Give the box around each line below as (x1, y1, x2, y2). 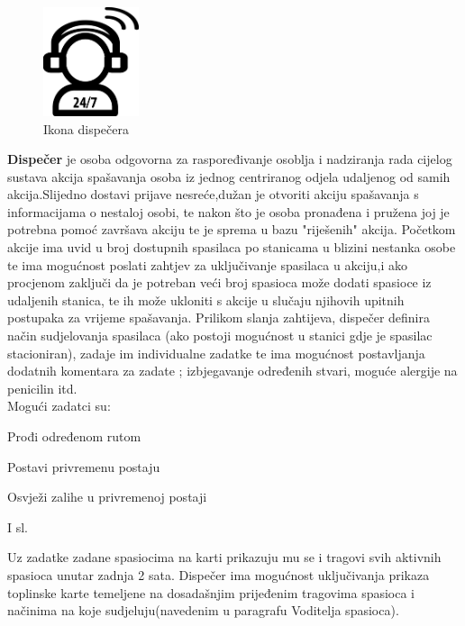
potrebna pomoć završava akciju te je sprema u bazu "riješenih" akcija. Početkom (7, 220, 456, 239)
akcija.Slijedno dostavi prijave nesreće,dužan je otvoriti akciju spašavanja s (7, 185, 419, 204)
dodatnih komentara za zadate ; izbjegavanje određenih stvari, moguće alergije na (7, 361, 458, 380)
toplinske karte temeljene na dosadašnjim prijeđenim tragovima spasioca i (7, 583, 415, 602)
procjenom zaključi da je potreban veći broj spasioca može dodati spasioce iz (7, 273, 432, 292)
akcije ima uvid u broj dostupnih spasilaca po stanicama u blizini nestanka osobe (7, 238, 456, 257)
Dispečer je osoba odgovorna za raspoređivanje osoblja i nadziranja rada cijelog (7, 150, 452, 168)
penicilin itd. (7, 378, 77, 397)
